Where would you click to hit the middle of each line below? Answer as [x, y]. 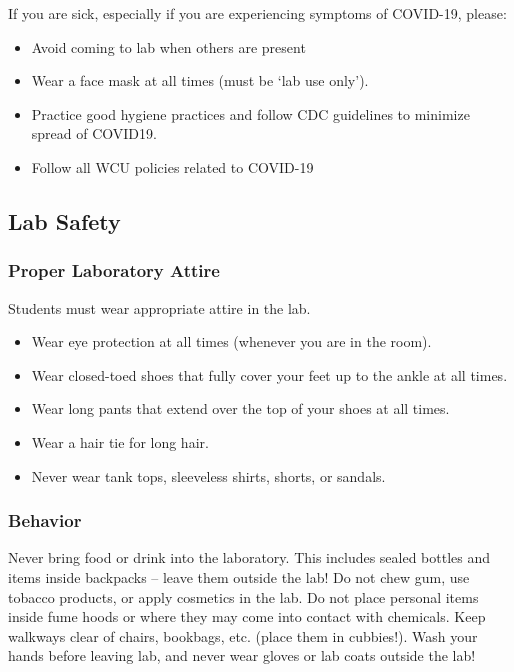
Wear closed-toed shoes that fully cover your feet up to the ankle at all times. [269, 374]
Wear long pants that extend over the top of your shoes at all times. [240, 408]
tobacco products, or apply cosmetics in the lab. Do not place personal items [243, 596]
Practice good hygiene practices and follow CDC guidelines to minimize [250, 113]
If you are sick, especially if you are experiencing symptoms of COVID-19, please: [257, 13]
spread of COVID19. [94, 133]
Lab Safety [64, 220]
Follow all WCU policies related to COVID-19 [172, 166]
